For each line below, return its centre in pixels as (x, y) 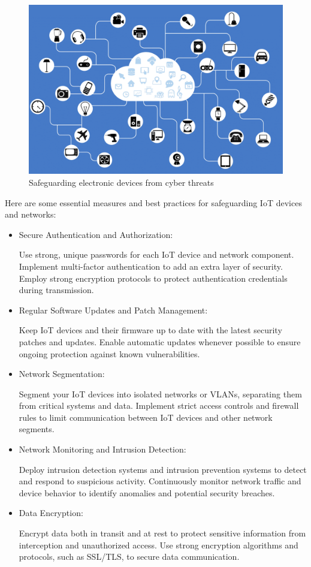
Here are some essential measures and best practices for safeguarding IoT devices (153, 202)
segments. (37, 429)
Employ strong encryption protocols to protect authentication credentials (153, 278)
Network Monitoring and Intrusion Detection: (102, 449)
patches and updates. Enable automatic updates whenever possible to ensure (160, 341)
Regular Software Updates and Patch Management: (113, 310)
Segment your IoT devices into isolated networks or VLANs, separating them (160, 393)
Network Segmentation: (62, 374)
